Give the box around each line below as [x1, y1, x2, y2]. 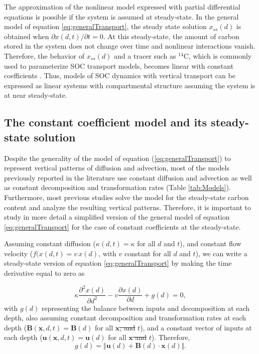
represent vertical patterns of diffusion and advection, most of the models [4, 162, 229, 173]
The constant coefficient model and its [4, 114, 207, 130]
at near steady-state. [4, 90, 67, 100]
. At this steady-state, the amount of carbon [103, 31, 239, 41]
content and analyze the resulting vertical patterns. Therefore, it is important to [4, 202, 251, 212]
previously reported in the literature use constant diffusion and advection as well [4, 172, 252, 183]
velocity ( [4, 248, 33, 258]
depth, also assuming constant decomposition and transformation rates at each [4, 312, 246, 323]
